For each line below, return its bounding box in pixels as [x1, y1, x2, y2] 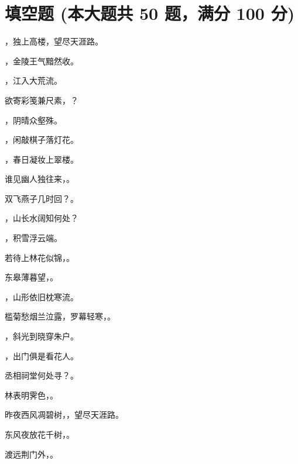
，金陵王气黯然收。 [5, 54, 78, 67]
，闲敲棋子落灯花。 [5, 133, 78, 146]
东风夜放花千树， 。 [5, 428, 74, 440]
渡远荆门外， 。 [5, 448, 58, 460]
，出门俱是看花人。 [5, 349, 78, 362]
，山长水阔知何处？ [5, 212, 78, 224]
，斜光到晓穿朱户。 [5, 330, 78, 342]
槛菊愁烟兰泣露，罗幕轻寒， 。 [5, 310, 115, 322]
